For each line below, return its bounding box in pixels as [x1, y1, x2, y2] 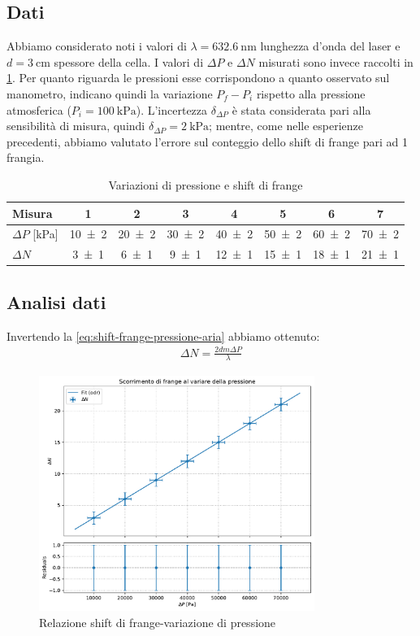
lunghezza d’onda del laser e [260, 37, 401, 54]
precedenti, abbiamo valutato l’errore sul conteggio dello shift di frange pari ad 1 [6, 133, 408, 150]
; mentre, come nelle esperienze [209, 117, 363, 134]
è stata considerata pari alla [232, 101, 371, 118]
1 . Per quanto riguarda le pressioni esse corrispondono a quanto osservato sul [6, 69, 390, 86]
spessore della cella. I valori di [54, 53, 204, 70]
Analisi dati [6, 289, 106, 314]
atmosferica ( [6, 101, 71, 118]
